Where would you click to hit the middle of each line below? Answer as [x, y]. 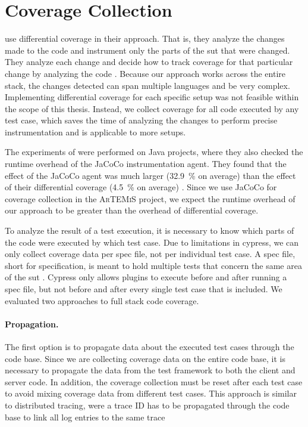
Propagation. [32, 324]
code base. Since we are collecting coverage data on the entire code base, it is [145, 358]
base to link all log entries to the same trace [85, 417]
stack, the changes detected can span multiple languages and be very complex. [147, 85]
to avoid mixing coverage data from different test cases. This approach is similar [151, 393]
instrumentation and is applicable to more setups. [95, 131]
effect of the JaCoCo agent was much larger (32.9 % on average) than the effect [150, 175]
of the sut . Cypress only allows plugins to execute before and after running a [146, 277]
